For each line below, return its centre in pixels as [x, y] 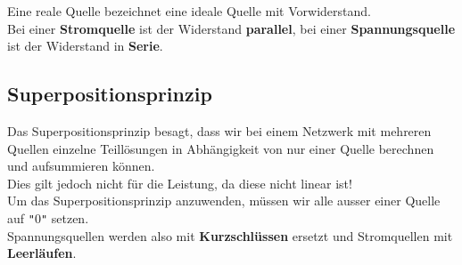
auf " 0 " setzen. [48, 217]
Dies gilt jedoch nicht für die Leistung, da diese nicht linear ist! [180, 183]
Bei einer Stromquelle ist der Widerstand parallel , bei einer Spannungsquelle [231, 28]
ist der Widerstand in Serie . [85, 46]
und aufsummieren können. [81, 166]
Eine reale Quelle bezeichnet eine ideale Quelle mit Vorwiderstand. [189, 11]
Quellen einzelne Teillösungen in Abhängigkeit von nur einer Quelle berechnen [221, 148]
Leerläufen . [42, 253]
